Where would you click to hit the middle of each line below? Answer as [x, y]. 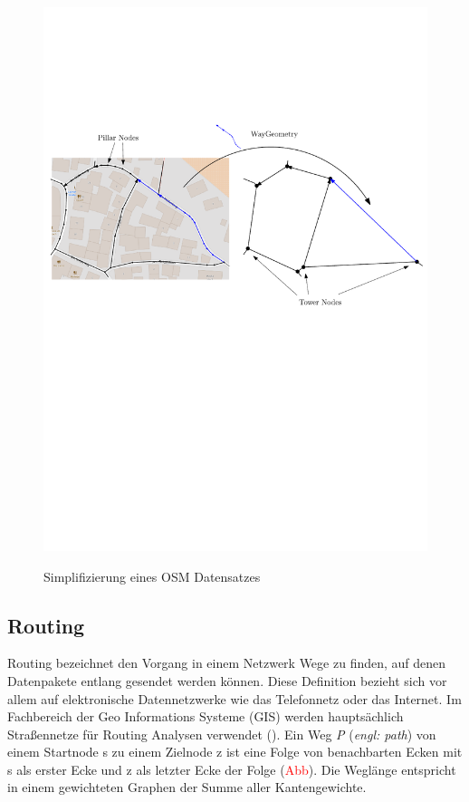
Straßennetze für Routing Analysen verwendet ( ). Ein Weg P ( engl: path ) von [222, 734]
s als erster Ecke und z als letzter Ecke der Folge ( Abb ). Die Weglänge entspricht [232, 769]
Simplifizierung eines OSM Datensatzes [152, 576]
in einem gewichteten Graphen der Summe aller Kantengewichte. [187, 787]
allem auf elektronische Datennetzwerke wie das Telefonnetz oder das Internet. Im [234, 698]
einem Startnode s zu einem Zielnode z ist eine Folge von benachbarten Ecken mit [235, 752]
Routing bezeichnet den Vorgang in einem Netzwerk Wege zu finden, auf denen [227, 663]
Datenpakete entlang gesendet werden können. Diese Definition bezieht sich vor [227, 680]
